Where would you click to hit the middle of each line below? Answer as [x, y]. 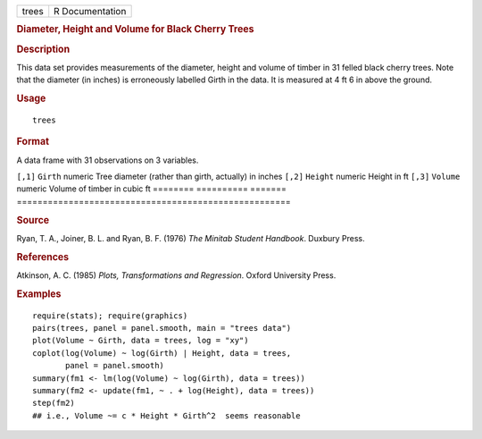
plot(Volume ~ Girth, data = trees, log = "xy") [141, 341]
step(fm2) [54, 403]
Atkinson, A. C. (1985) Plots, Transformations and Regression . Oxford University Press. [176, 275]
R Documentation [90, 11]
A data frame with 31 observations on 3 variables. [108, 160]
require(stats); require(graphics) [110, 316]
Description [43, 49]
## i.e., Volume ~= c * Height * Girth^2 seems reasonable [166, 415]
